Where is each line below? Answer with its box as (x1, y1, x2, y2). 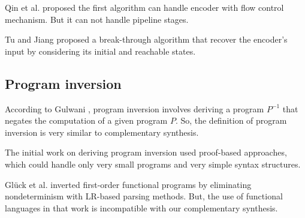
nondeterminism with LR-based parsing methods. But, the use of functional (5, 190, 283, 202)
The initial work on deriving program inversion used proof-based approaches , (5, 146, 287, 159)
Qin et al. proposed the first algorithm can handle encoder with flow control (5, 1, 284, 13)
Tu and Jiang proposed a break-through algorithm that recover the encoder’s (5, 33, 288, 46)
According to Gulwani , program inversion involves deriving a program (5, 102, 264, 115)
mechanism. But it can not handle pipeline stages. (5, 13, 189, 25)
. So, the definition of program (175, 114, 287, 127)
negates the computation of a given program (5, 114, 168, 127)
